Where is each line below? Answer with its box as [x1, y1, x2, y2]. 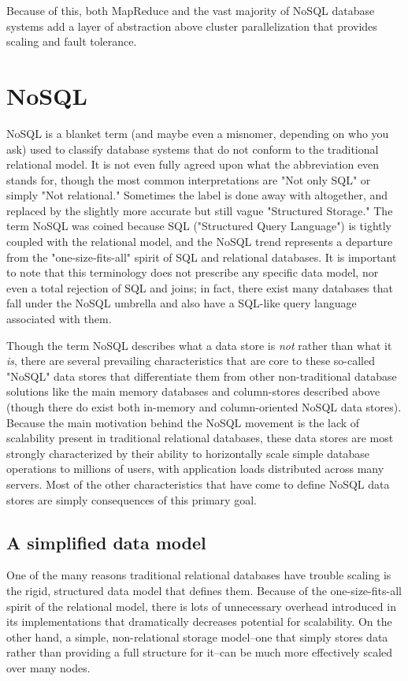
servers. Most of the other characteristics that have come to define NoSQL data [6, 475, 390, 492]
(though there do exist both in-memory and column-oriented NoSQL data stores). [6, 399, 402, 415]
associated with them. [6, 311, 112, 327]
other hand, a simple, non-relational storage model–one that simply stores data [6, 628, 388, 645]
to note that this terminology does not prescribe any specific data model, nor [6, 264, 379, 281]
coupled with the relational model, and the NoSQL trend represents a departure [6, 233, 393, 250]
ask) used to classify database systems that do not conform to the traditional [6, 140, 379, 157]
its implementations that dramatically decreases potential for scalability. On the [6, 613, 392, 630]
